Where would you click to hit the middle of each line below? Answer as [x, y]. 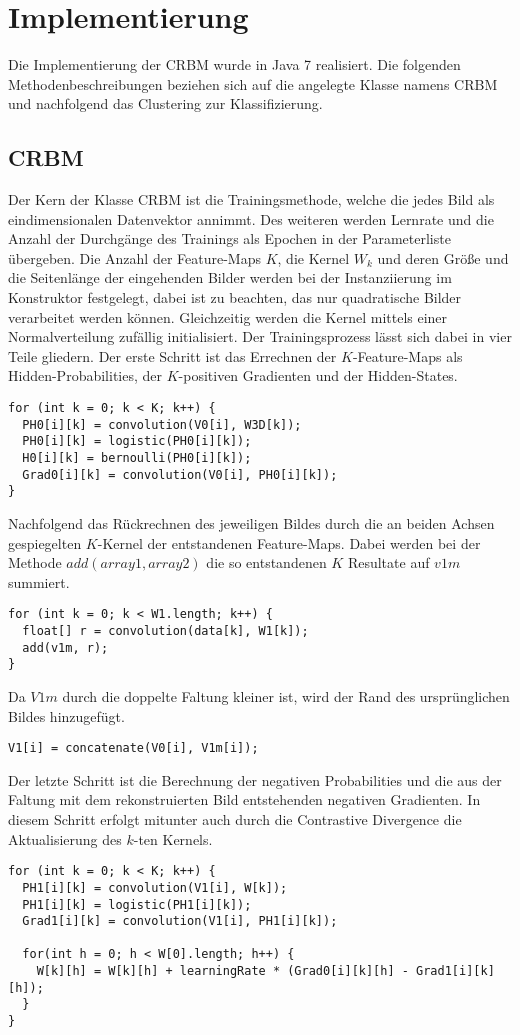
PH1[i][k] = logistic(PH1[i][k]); [137, 904]
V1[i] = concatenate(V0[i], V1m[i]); [133, 748]
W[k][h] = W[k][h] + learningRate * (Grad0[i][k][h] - [222, 971]
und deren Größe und [443, 257]
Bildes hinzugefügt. [66, 715]
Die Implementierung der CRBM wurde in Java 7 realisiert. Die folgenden [234, 64]
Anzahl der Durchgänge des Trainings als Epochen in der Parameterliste [229, 238]
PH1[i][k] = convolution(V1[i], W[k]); [155, 887]
